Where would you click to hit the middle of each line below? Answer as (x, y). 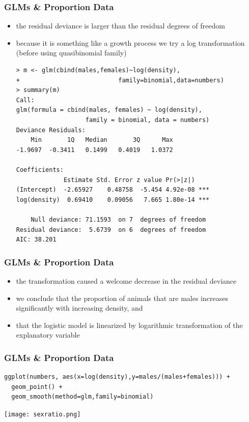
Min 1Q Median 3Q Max (102, 140)
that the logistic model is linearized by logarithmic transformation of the (129, 325)
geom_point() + (37, 387)
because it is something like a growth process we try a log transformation (130, 42)
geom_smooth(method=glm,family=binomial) (82, 397)
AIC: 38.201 (36, 240)
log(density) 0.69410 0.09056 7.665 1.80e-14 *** (113, 200)
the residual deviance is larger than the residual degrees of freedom (120, 26)
